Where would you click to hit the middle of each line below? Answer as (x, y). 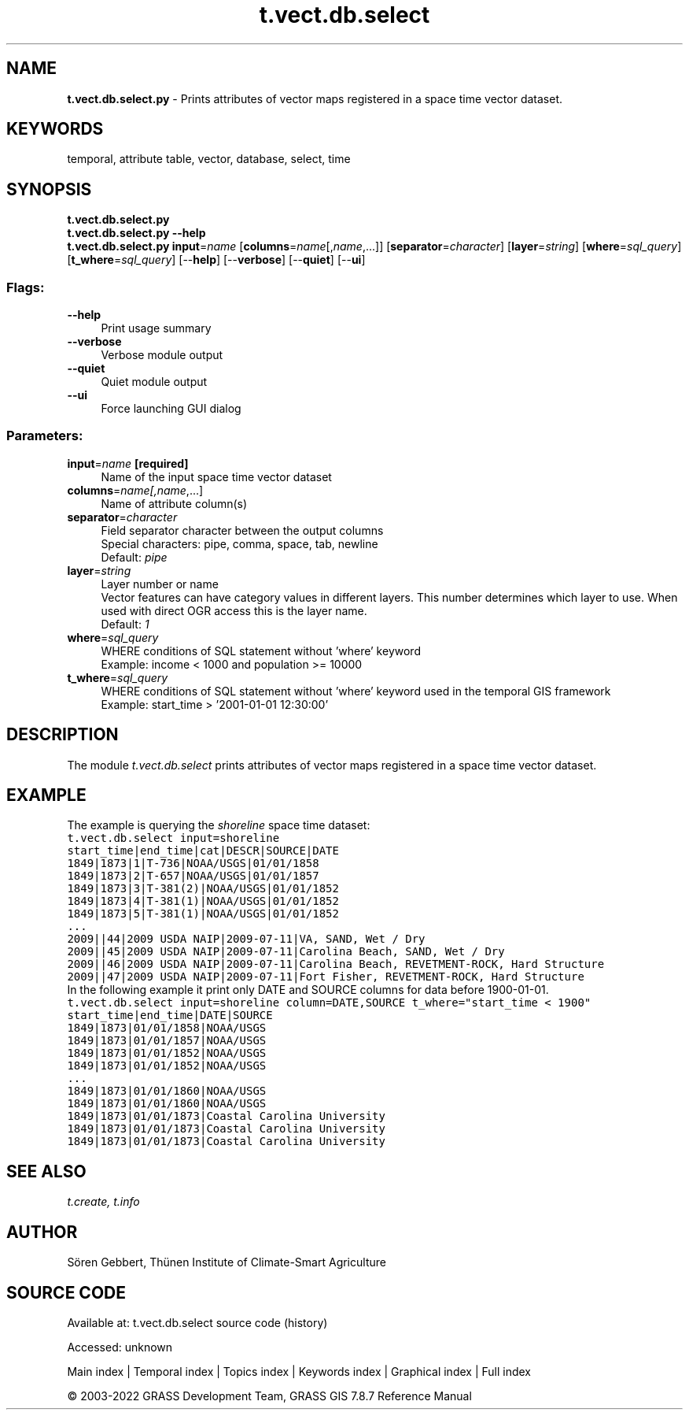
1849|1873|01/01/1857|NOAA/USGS (167, 1041)
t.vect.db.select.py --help (136, 233)
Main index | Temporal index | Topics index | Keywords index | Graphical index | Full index (299, 1372)
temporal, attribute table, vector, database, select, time (209, 159)
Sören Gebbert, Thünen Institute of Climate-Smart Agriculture (227, 1262)
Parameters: (45, 436)
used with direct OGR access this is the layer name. (234, 610)
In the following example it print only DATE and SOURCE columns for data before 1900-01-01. (308, 990)
